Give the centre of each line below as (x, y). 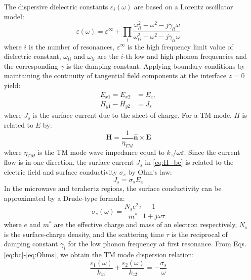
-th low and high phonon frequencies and (185, 56)
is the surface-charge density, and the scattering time (84, 234)
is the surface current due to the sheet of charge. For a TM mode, (132, 115)
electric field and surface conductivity (61, 171)
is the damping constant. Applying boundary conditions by (156, 66)
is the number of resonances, (71, 46)
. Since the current (212, 152)
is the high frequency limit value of (180, 46)
